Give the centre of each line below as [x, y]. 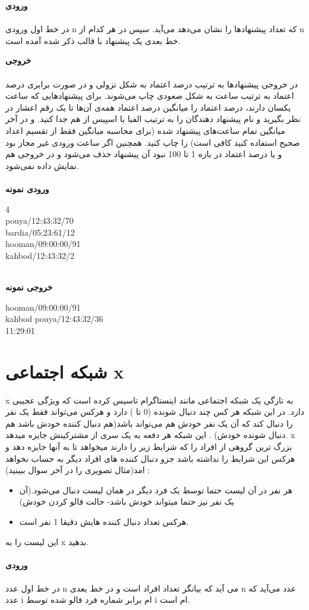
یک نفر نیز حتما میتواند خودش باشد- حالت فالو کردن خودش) [127, 501]
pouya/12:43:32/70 [40, 220]
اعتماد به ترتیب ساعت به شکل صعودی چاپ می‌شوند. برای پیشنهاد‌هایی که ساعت [150, 96]
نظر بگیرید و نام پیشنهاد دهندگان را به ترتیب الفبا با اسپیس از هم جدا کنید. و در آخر [153, 119]
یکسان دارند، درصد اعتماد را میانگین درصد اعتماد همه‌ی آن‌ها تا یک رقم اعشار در [148, 107]
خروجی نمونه [29, 287]
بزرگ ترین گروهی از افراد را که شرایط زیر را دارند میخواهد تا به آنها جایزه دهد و [149, 446]
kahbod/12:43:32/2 [40, 255]
